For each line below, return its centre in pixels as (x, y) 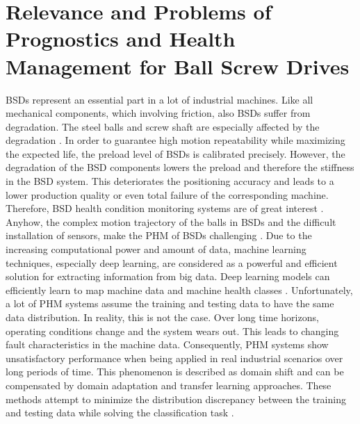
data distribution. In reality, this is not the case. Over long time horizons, (162, 317)
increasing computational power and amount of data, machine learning (156, 249)
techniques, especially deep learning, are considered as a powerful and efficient (172, 262)
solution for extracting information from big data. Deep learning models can (168, 276)
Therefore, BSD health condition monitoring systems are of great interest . (165, 208)
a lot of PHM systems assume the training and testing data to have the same (170, 303)
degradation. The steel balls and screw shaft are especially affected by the (163, 126)
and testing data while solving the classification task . (120, 413)
